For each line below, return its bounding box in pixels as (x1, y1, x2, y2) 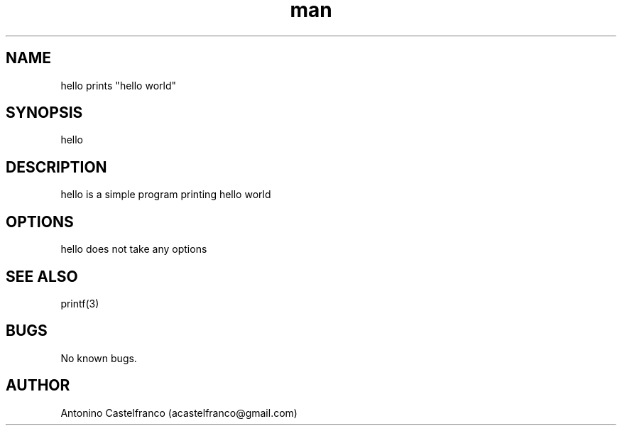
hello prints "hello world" (60, 79, 177, 92)
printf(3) (60, 297, 99, 310)
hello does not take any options (60, 243, 207, 256)
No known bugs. (60, 351, 137, 364)
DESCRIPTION (6, 158, 107, 176)
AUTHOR (6, 376, 70, 395)
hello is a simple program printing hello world (60, 188, 271, 201)
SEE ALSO (6, 267, 78, 285)
